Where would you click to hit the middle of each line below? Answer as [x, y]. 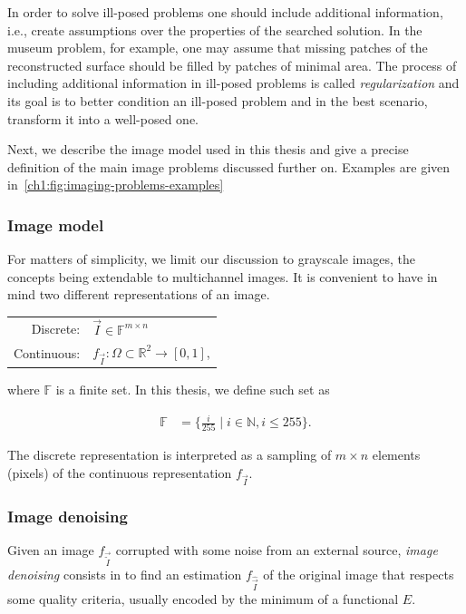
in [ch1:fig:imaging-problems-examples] [116, 185]
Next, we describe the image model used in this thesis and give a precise [208, 149]
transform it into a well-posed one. [103, 118]
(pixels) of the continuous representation [120, 473]
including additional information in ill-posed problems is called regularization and [233, 83]
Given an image [51, 550]
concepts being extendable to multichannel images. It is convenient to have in [223, 276]
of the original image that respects [359, 575]
